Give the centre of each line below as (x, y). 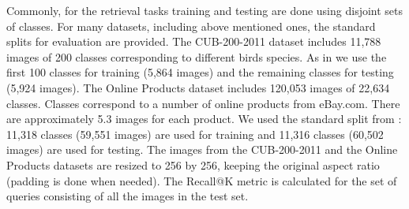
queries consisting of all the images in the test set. (128, 196)
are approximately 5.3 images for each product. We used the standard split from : (204, 119)
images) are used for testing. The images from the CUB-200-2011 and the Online (202, 149)
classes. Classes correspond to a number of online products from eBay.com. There (203, 103)
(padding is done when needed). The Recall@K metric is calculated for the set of (202, 180)
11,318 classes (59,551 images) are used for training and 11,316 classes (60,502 (195, 134)
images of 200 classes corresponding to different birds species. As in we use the (197, 56)
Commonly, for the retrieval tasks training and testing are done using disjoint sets (205, 10)
